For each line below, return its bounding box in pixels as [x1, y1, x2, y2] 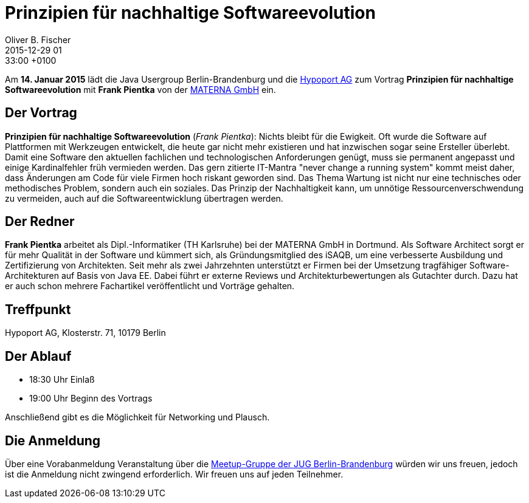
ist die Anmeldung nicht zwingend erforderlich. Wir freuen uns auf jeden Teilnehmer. [5, 468, 344, 479]
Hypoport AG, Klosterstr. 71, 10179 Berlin [5, 327, 166, 338]
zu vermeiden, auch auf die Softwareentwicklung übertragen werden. [5, 193, 283, 204]
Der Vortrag [5, 105, 77, 121]
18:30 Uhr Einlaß [29, 374, 95, 385]
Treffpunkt [5, 301, 71, 317]
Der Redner [5, 214, 75, 230]
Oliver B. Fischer [5, 34, 71, 45]
